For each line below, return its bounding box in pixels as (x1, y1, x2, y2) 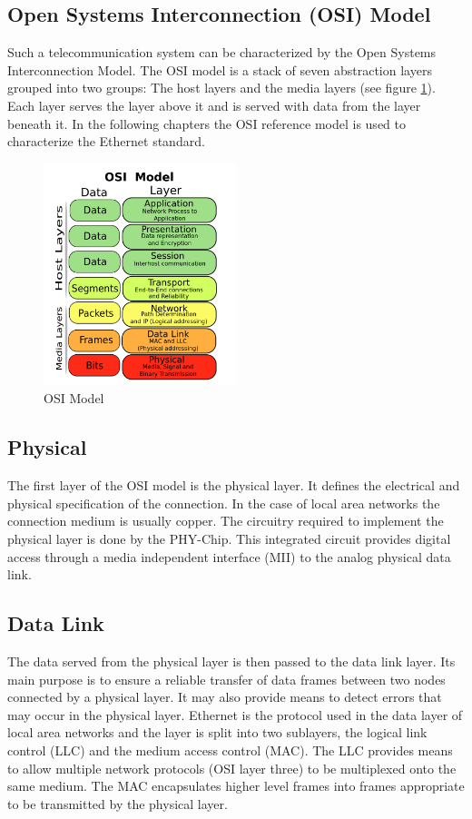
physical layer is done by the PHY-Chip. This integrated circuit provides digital (7, 529, 451, 548)
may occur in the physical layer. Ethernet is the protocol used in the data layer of (7, 705, 463, 724)
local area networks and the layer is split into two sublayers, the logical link (7, 723, 428, 742)
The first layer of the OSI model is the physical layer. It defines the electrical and (7, 476, 460, 495)
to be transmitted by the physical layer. (7, 794, 228, 813)
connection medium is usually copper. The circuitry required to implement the (7, 511, 444, 530)
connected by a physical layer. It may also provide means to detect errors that (7, 687, 442, 706)
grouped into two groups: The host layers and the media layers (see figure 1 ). (7, 78, 436, 97)
